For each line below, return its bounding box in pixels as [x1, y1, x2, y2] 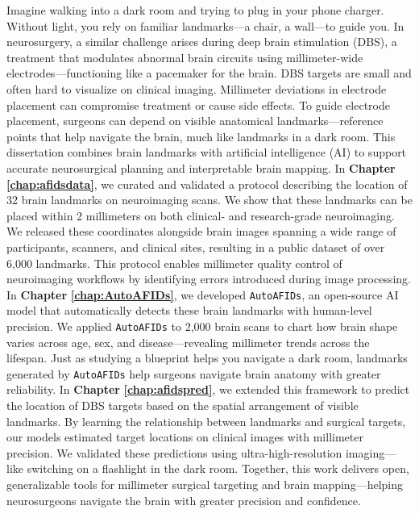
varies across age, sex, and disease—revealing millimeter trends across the [6, 333, 370, 350]
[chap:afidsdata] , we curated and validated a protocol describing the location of [6, 175, 408, 192]
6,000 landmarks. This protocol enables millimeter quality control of [6, 254, 342, 271]
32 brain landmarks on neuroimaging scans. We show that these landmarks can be [6, 191, 413, 208]
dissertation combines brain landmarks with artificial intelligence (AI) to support [6, 144, 407, 161]
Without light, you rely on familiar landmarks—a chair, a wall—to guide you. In [6, 17, 404, 34]
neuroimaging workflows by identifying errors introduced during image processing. [6, 270, 411, 287]
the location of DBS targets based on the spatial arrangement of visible [6, 397, 359, 414]
